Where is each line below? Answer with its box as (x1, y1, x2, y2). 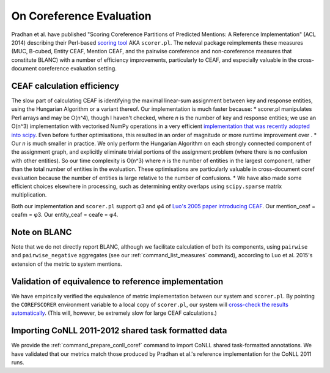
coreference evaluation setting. (38, 65, 117, 72)
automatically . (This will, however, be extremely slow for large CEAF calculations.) (11, 309, 217, 317)
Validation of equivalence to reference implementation (11, 276, 224, 287)
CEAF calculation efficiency (11, 80, 119, 91)
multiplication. (11, 191, 47, 198)
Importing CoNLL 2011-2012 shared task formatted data (11, 325, 227, 336)
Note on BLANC (11, 227, 72, 237)
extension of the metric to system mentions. (11, 260, 122, 268)
